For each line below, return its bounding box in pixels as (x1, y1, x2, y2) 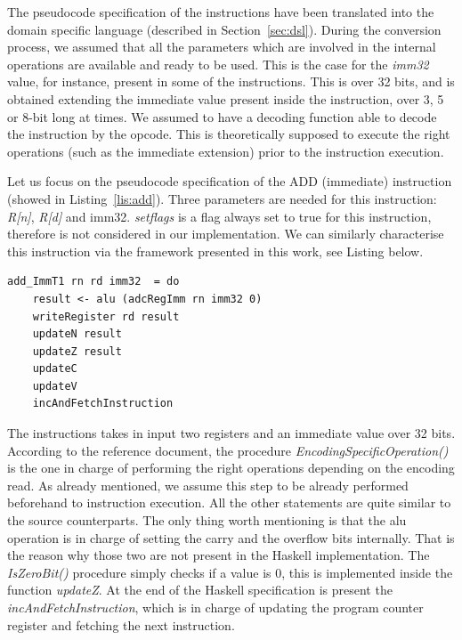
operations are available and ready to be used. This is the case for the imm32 (7, 54, 429, 73)
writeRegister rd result (32, 310, 180, 323)
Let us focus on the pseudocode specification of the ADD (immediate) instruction (7, 172, 452, 190)
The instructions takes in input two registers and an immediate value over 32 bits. (7, 424, 456, 442)
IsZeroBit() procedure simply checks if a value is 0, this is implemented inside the (7, 563, 453, 581)
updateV (32, 379, 77, 393)
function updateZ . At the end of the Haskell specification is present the (7, 580, 393, 599)
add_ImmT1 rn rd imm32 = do (7, 275, 180, 288)
